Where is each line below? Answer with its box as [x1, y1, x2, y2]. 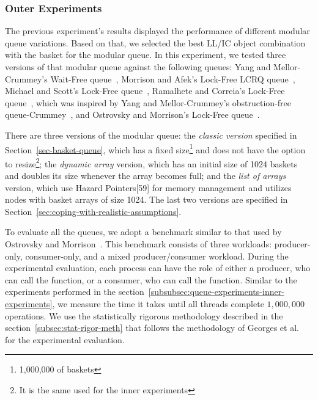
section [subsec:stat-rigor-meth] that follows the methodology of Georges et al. [5, 321, 299, 334]
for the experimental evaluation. [5, 333, 125, 346]
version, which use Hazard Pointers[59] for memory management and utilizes [5, 181, 292, 194]
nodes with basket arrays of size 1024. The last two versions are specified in [5, 193, 288, 206]
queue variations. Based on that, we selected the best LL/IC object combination [5, 36, 306, 49]
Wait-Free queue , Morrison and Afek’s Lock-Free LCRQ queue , [50, 72, 295, 85]
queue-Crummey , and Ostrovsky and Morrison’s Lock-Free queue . [5, 108, 260, 121]
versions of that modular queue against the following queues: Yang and [5, 60, 271, 73]
